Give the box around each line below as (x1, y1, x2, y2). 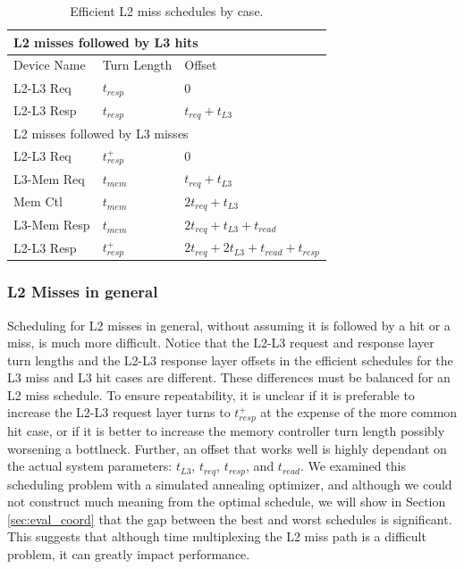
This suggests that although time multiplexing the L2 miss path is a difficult (7, 527, 426, 546)
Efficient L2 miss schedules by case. (70, 2, 264, 20)
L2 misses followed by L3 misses (13, 123, 189, 142)
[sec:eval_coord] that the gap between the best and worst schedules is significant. (7, 509, 452, 528)
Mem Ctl (13, 192, 63, 211)
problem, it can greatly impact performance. (7, 544, 250, 563)
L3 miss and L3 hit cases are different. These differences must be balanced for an (7, 368, 451, 387)
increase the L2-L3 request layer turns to (7, 403, 231, 422)
